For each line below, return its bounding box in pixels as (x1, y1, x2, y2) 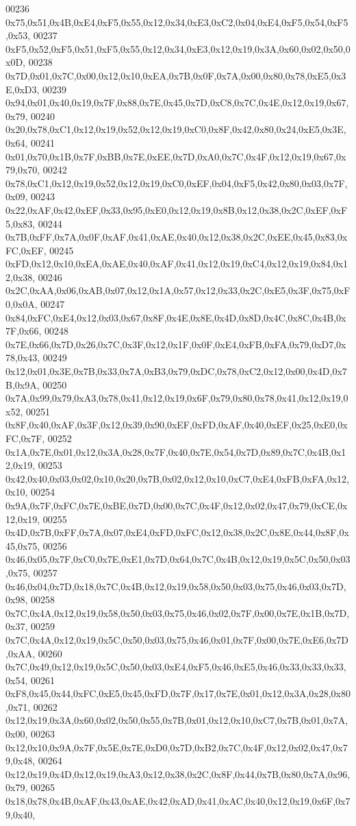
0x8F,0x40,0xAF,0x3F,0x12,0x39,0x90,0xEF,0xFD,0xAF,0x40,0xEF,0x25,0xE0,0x (5, 417, 348, 432)
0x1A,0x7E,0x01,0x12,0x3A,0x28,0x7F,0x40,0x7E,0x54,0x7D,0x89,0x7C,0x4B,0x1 (5, 444, 346, 459)
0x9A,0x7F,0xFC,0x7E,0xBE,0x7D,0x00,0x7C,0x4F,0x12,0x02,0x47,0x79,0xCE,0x (5, 498, 348, 512)
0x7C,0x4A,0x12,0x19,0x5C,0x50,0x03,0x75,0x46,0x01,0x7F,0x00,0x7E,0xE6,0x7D (5, 632, 348, 646)
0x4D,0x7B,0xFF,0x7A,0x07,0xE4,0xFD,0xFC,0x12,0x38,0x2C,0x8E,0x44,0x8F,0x (5, 525, 349, 539)
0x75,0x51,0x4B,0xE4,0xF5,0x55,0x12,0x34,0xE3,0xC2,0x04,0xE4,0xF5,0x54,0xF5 (5, 14, 348, 29)
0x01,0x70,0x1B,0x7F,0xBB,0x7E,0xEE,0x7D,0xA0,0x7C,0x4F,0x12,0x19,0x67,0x (5, 149, 346, 163)
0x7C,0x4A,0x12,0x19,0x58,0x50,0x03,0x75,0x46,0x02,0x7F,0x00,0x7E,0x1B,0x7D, (5, 605, 350, 620)
